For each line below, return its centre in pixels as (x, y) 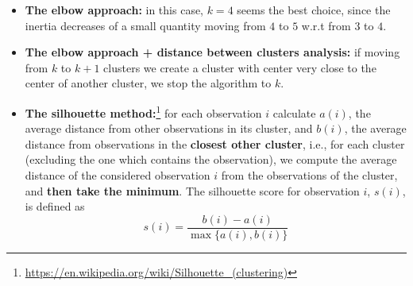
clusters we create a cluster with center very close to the (240, 67)
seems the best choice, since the (314, 10)
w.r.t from (326, 25)
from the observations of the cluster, (309, 175)
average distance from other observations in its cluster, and (169, 128)
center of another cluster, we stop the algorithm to (148, 83)
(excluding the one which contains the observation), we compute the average (211, 159)
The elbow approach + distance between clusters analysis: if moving (212, 52)
